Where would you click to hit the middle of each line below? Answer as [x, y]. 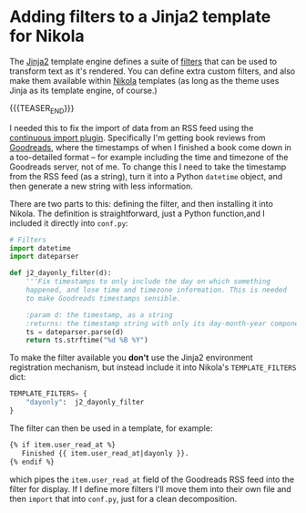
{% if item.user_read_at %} [63, 445]
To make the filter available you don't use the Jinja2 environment [131, 358]
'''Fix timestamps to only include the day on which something [148, 282]
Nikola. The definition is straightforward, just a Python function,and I [138, 213]
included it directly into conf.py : [69, 223]
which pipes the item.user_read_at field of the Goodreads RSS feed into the [152, 479]
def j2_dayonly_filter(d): [61, 273]
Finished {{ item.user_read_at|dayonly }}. [105, 453]
